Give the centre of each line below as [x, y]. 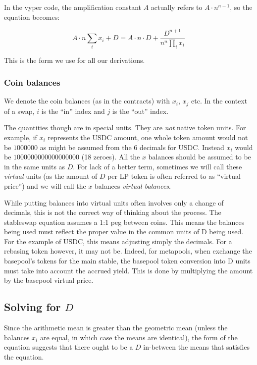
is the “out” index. [140, 111]
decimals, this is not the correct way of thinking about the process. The [113, 212]
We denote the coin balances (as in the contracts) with [87, 101]
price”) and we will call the [45, 185]
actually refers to [177, 7]
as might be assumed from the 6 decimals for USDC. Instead [132, 147]
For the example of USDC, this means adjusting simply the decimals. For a [118, 241]
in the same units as [35, 166]
